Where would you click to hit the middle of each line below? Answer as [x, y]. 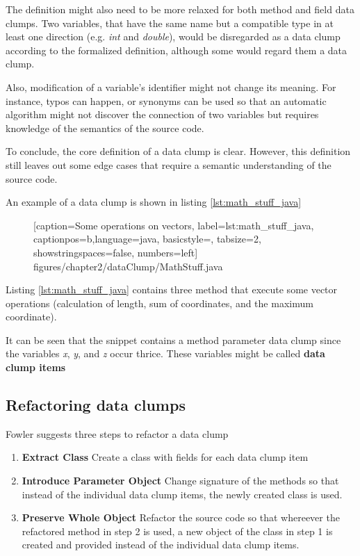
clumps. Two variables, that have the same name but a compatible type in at [170, 23]
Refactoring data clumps [96, 405]
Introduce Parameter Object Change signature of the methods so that [180, 481]
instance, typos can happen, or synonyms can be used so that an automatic [166, 100]
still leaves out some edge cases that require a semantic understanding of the [169, 164]
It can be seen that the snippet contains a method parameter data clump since [173, 340]
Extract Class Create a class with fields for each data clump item [165, 457]
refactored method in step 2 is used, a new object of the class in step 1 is [177, 531]
